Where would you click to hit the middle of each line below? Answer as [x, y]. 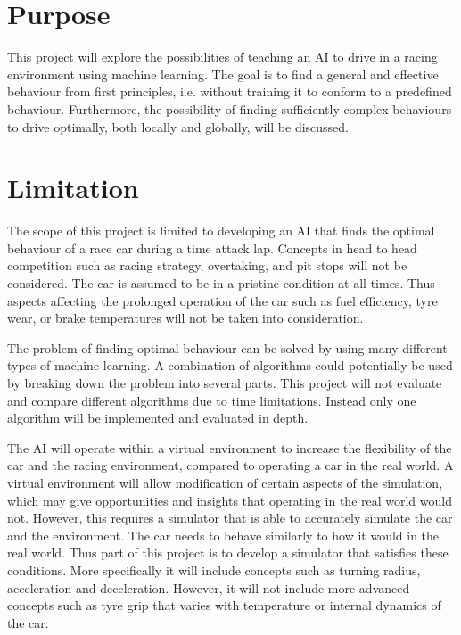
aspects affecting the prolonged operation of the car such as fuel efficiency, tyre [222, 300]
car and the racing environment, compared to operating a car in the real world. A [230, 465]
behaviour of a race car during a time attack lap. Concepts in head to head [212, 247]
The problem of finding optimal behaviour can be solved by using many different [227, 347]
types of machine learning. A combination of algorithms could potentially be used [230, 365]
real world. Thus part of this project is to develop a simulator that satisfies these [228, 553]
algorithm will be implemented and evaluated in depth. [158, 418]
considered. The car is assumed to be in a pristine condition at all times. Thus [221, 283]
